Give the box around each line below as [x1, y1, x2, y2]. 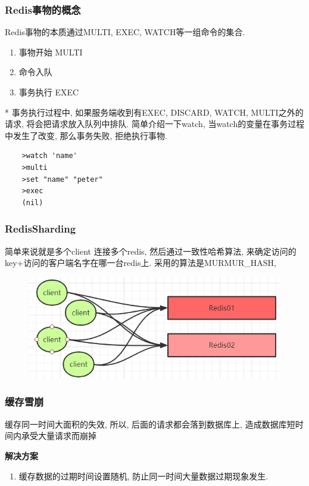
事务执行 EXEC [18, 86, 79, 98]
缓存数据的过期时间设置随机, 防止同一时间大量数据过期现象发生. [18, 469, 269, 482]
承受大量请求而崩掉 [21, 429, 96, 442]
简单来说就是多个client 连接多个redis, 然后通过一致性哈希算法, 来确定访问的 [5, 244, 296, 257]
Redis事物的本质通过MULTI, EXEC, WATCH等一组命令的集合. [5, 26, 245, 38]
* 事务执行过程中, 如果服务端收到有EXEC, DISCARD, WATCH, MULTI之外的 [5, 106, 304, 118]
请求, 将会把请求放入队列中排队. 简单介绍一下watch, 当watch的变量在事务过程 [5, 117, 305, 130]
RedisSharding [5, 221, 76, 236]
